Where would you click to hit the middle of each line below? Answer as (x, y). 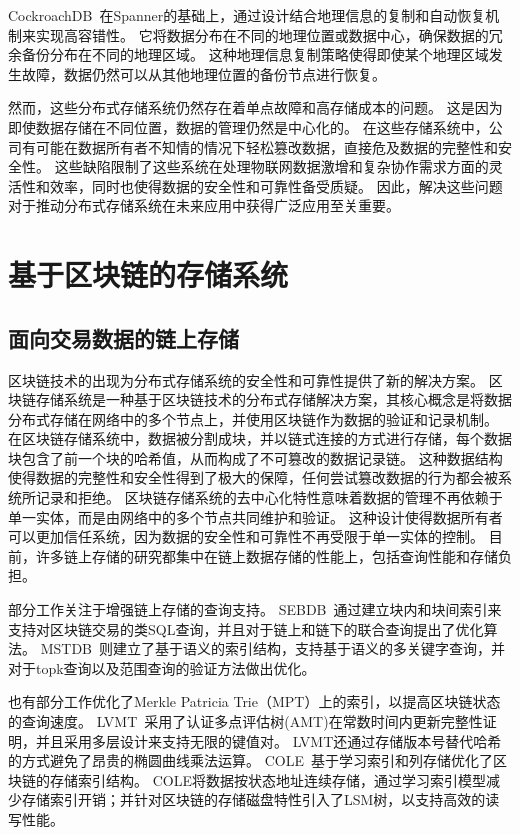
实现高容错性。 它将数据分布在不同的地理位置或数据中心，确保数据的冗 (269, 34)
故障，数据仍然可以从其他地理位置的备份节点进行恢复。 (203, 73)
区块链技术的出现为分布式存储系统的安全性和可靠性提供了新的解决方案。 (246, 379)
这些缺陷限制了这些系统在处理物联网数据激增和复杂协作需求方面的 (271, 166)
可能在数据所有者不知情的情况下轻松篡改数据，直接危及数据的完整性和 (266, 146)
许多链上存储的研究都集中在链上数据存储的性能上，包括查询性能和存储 (266, 555)
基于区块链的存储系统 (148, 274)
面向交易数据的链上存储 (123, 337)
